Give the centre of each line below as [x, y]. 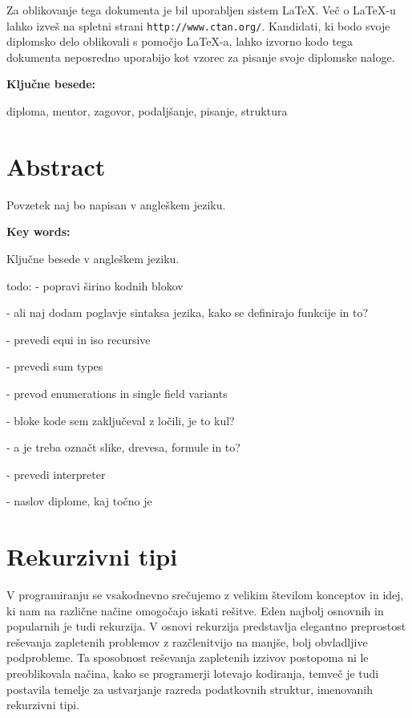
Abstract [56, 166]
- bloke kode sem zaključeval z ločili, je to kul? [121, 420]
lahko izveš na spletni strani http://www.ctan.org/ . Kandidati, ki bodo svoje [198, 25]
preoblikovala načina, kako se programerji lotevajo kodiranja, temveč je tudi [193, 673]
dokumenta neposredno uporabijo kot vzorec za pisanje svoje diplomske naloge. [201, 57]
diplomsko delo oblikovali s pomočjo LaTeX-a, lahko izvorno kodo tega [180, 41]
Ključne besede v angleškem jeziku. [93, 258]
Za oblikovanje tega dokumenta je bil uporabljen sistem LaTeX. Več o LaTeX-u [201, 10]
